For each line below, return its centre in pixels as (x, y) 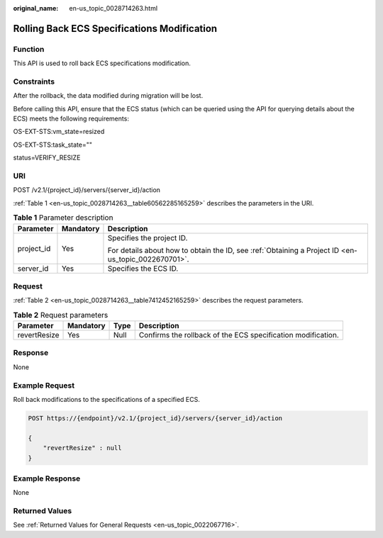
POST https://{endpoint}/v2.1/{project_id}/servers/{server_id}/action (155, 418)
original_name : (36, 8)
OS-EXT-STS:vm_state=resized (59, 132)
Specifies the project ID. (148, 237)
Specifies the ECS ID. (143, 268)
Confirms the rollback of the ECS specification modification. (239, 335)
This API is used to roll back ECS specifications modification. (102, 63)
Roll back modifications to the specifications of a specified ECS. (106, 399)
